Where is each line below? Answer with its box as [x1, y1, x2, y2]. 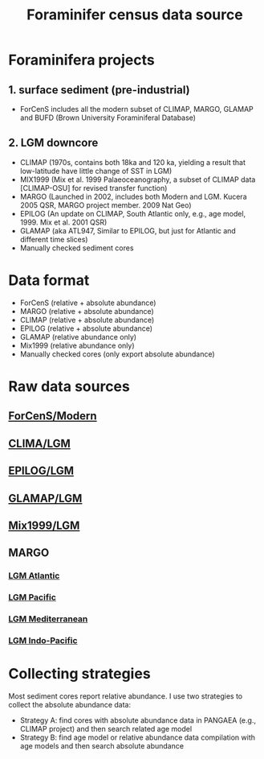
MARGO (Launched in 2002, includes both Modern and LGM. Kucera [19, 192, 247, 201]
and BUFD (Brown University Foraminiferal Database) [19, 113, 197, 122]
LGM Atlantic [8, 570, 60, 581]
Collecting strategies [8, 665, 151, 683]
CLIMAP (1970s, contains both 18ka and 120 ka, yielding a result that [19, 157, 246, 167]
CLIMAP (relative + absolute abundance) [19, 315, 155, 324]
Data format [8, 271, 90, 289]
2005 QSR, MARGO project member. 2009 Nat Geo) [19, 200, 192, 210]
